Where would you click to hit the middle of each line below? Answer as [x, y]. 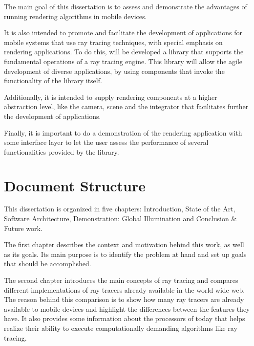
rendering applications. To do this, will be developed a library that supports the [124, 52]
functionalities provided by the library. [62, 151]
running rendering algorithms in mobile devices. [75, 16]
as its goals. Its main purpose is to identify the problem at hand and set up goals [125, 254]
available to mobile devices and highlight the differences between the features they [127, 309]
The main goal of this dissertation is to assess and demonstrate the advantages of [126, 6]
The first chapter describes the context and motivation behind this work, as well [124, 244]
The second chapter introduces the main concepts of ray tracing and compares [121, 280]
